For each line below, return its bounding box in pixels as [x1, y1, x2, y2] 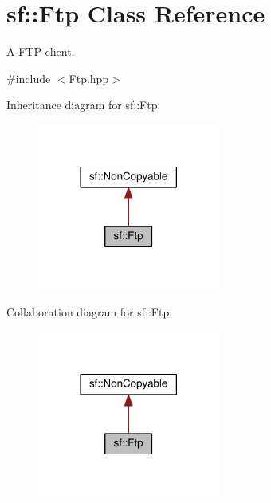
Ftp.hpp [69, 69, 109, 86]
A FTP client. [6, 43, 75, 60]
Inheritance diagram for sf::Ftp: [6, 96, 161, 113]
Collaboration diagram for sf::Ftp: [6, 304, 173, 320]
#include [6, 69, 51, 86]
